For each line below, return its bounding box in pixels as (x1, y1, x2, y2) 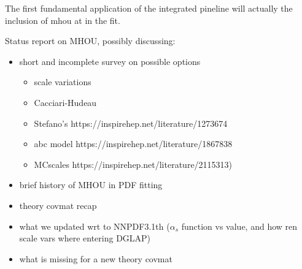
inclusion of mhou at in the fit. (5, 13, 120, 26)
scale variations (34, 75, 91, 88)
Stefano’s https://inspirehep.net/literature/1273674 (34, 116, 228, 129)
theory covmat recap (19, 199, 97, 211)
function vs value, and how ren (181, 219, 298, 232)
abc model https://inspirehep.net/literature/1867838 (34, 137, 233, 150)
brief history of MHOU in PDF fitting (19, 178, 163, 191)
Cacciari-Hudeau (34, 96, 97, 108)
